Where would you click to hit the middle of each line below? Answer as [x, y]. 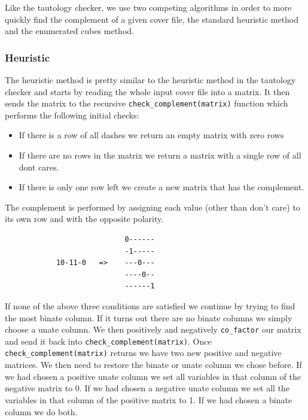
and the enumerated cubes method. [69, 31]
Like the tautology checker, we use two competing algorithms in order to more [148, 7]
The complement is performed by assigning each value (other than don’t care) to [153, 207]
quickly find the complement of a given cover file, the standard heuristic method [152, 19]
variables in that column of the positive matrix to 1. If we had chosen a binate [149, 399]
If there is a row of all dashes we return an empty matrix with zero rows [151, 135]
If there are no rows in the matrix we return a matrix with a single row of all [160, 155]
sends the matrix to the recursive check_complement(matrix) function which [147, 103]
